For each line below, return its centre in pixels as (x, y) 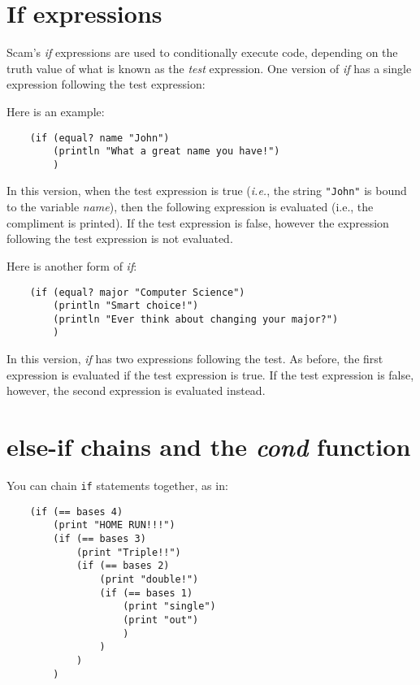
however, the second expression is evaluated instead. (136, 390)
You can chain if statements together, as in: (117, 486)
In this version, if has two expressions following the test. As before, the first (195, 359)
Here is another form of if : (72, 265)
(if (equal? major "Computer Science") (137, 292)
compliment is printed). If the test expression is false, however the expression (198, 222)
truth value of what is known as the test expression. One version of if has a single (209, 68)
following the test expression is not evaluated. (120, 238)
